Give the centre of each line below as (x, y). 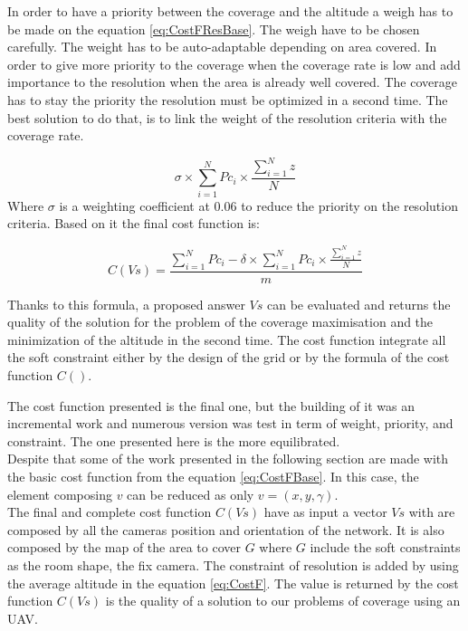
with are (432, 512)
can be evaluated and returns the (359, 304)
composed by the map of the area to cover (124, 547)
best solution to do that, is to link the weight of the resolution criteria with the (227, 117)
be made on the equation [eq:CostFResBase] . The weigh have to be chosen (214, 29)
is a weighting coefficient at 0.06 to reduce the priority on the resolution (258, 205)
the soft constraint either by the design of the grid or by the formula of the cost (229, 357)
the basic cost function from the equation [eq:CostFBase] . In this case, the (213, 476)
